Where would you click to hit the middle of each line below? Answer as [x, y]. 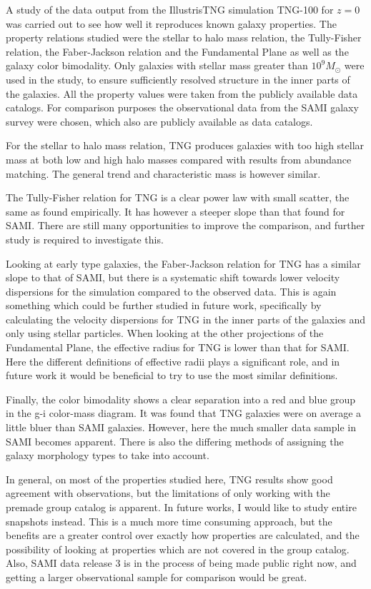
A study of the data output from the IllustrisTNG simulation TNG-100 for [170, 9]
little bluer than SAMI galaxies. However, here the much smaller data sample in [181, 427]
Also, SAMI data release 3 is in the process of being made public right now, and [181, 563]
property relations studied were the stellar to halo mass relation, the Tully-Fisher [184, 37]
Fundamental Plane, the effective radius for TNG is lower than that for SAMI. [178, 347]
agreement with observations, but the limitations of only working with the [168, 493]
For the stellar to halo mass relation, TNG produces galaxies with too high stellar [185, 145]
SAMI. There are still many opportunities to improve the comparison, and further [185, 225]
